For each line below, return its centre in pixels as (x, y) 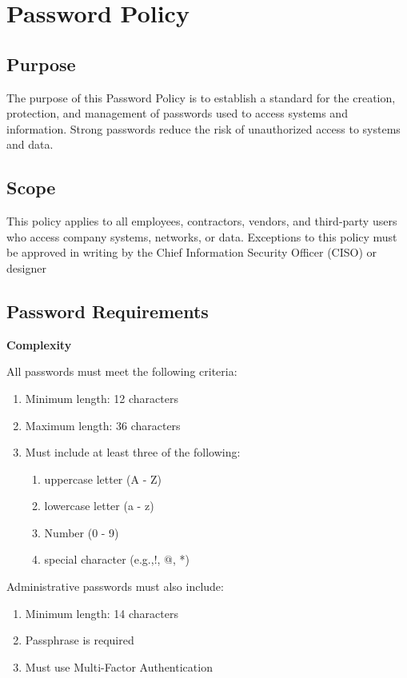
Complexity (39, 344)
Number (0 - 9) (82, 532)
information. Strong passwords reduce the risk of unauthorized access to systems (203, 128)
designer (26, 267)
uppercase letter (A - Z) (103, 479)
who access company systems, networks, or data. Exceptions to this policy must (202, 236)
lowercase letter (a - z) (99, 506)
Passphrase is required (80, 640)
